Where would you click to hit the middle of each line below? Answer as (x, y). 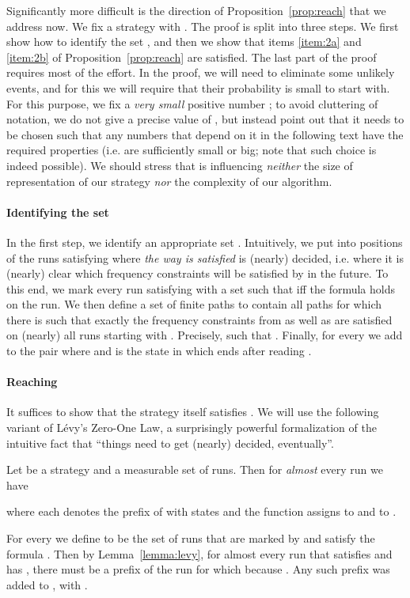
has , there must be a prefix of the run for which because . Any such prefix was (198, 569)
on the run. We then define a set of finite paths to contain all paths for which (194, 304)
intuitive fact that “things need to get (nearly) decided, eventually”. (170, 443)
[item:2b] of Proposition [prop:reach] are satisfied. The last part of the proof (192, 57)
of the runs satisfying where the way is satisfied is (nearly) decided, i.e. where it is (205, 257)
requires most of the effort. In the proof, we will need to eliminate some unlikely (201, 72)
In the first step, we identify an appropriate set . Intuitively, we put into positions (205, 242)
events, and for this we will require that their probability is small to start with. (198, 87)
